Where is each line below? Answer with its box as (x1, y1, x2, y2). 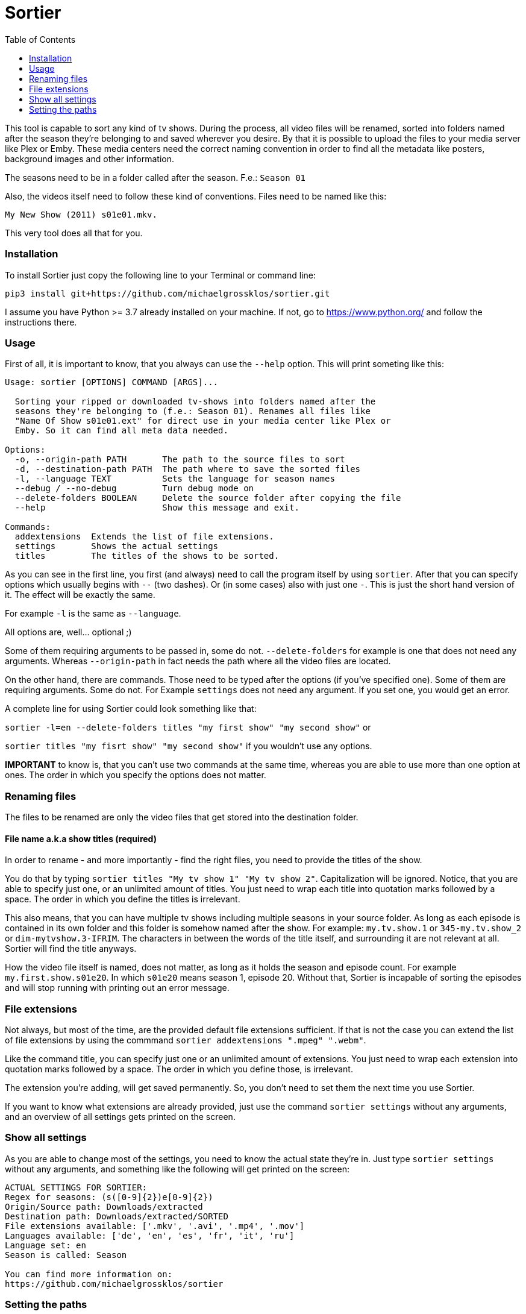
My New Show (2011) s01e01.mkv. (5, 209, 157, 219)
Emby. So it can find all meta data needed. (14, 426, 228, 436)
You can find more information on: (5, 1269, 173, 1279)
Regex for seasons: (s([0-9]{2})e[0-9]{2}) (5, 1192, 213, 1202)
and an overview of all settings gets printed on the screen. (5, 1111, 236, 1122)
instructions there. (5, 316, 77, 327)
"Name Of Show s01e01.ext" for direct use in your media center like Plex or (14, 416, 391, 426)
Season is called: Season (5, 1250, 127, 1260)
